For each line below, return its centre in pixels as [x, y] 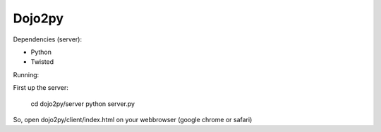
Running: [26, 74]
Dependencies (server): [48, 39]
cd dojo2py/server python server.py [83, 104]
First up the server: [41, 88]
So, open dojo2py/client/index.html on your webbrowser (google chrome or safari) [133, 119]
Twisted [42, 62]
